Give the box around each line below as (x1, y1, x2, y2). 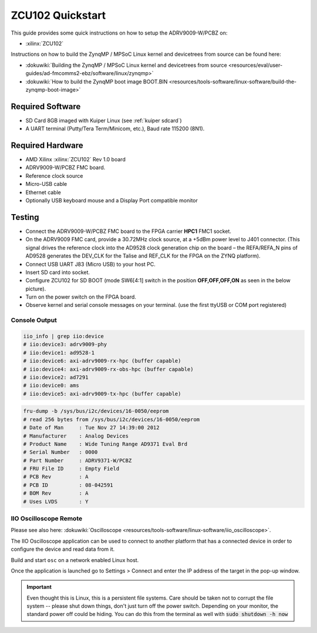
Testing (11, 212, 39, 222)
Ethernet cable (25, 188, 61, 196)
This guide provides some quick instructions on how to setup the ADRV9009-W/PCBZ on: (11, 29, 228, 36)
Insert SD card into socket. (25, 269, 90, 276)
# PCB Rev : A (23, 473, 89, 480)
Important (26, 584, 52, 591)
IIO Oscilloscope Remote (11, 514, 82, 522)
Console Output (11, 316, 57, 324)
